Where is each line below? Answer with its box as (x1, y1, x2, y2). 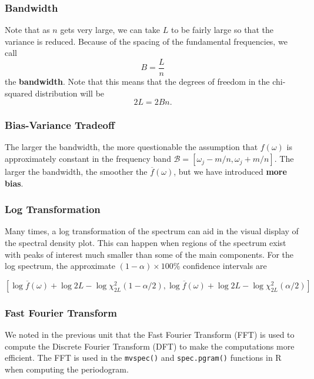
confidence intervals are (183, 260, 267, 272)
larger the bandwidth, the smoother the (5, 165, 148, 178)
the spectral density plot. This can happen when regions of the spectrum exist (5, 237, 286, 249)
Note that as (5, 24, 50, 36)
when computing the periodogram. (5, 363, 129, 375)
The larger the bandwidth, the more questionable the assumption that (5, 141, 258, 153)
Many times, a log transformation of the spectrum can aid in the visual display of (5, 225, 299, 237)
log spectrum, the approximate (5, 260, 115, 272)
